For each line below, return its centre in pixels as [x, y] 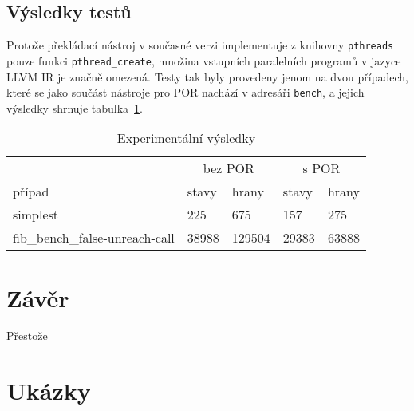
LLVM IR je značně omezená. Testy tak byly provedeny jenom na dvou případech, [207, 76]
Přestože [27, 336]
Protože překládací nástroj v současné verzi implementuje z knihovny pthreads [200, 45]
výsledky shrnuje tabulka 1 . [75, 107]
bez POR [229, 168]
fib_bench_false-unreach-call [94, 238]
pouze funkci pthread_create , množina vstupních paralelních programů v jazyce [204, 60]
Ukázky [49, 391]
